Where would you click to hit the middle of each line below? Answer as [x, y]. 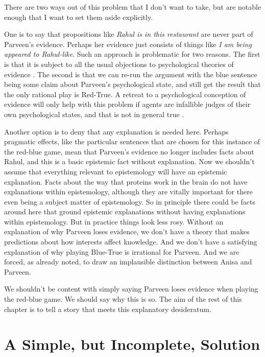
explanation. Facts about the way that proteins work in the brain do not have [126, 181]
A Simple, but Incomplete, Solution [132, 344]
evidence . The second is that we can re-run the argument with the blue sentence [131, 74]
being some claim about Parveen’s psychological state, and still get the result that [132, 84]
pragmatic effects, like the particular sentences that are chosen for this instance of [132, 141]
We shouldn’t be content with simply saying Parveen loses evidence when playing [131, 289]
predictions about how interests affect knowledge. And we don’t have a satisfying [131, 242]
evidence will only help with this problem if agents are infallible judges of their [127, 104]
